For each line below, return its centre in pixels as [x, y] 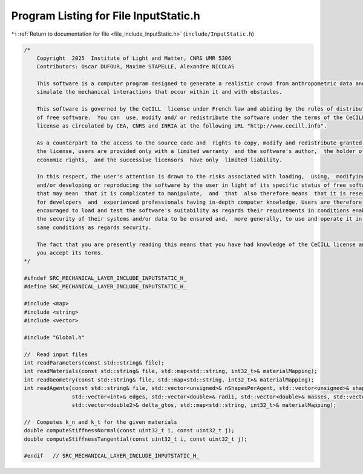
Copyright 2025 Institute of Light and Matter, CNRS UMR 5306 [134, 58]
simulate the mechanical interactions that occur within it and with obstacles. [159, 92]
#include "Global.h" [54, 337]
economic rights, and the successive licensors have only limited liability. [159, 160]
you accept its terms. [70, 253]
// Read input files [56, 354]
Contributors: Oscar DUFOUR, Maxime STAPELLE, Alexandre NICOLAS [136, 67]
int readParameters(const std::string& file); [94, 362]
